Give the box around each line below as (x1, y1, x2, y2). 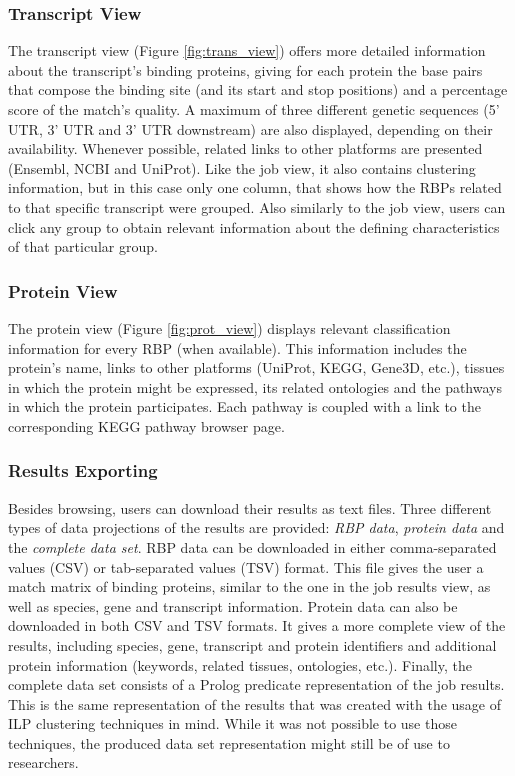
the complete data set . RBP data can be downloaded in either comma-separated (8, 536, 497, 557)
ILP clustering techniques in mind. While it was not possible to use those (8, 713, 457, 734)
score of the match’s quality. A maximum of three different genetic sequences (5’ (8, 99, 500, 119)
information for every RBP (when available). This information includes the (8, 337, 467, 358)
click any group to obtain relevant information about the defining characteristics (8, 216, 500, 237)
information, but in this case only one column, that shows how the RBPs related (8, 177, 502, 198)
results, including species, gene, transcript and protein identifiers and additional (8, 634, 497, 655)
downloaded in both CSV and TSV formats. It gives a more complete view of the (8, 615, 506, 636)
